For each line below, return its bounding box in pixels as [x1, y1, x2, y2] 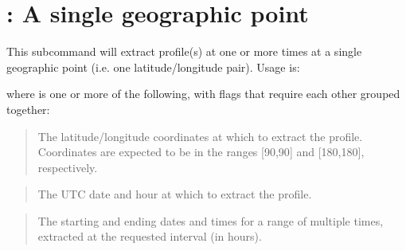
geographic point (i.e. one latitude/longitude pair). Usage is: [6, 58, 300, 75]
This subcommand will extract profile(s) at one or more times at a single [6, 43, 362, 60]
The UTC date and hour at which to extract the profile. [37, 186, 312, 202]
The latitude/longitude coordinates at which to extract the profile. [37, 127, 363, 144]
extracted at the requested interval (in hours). [37, 228, 262, 245]
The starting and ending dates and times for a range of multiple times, [37, 212, 384, 229]
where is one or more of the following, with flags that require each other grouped [6, 85, 400, 102]
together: [6, 100, 50, 117]
